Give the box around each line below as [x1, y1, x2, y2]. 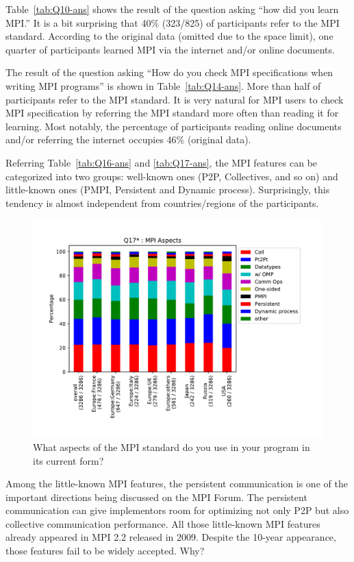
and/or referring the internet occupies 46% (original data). [5, 132, 251, 147]
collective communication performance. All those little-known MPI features [5, 516, 320, 530]
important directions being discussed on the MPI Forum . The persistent [5, 489, 307, 504]
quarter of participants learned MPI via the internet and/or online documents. [5, 42, 335, 56]
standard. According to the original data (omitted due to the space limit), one [5, 29, 333, 43]
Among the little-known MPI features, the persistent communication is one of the [5, 476, 348, 491]
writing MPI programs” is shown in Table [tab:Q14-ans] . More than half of [5, 78, 321, 93]
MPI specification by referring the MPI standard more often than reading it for [5, 106, 339, 120]
